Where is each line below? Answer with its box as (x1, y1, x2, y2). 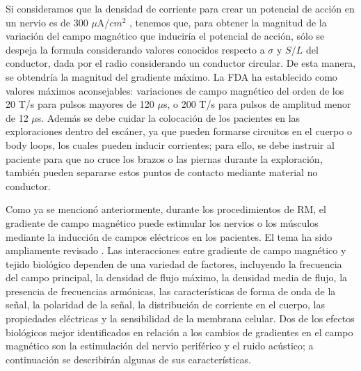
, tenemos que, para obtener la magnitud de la (129, 15, 327, 29)
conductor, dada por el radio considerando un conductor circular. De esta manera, (6, 56, 356, 70)
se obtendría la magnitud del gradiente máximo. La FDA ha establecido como (6, 69, 337, 84)
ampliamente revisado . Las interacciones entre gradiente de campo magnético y (6, 243, 346, 258)
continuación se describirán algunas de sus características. (6, 352, 252, 366)
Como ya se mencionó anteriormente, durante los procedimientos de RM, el (6, 202, 326, 216)
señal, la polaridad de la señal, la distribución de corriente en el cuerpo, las (6, 297, 326, 312)
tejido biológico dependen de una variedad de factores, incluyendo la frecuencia (6, 256, 342, 271)
